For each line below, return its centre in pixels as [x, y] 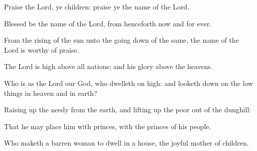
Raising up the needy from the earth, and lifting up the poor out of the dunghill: [128, 110]
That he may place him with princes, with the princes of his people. [108, 126]
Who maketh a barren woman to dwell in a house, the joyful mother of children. [127, 143]
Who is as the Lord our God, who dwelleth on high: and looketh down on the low [128, 83]
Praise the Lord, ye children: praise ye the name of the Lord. [97, 6]
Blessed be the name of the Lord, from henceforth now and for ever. [108, 23]
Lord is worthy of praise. [42, 49]
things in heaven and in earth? [51, 93]
